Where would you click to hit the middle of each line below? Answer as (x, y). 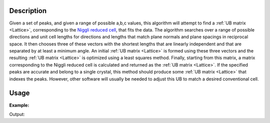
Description (28, 11)
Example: (19, 105)
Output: (17, 114)
